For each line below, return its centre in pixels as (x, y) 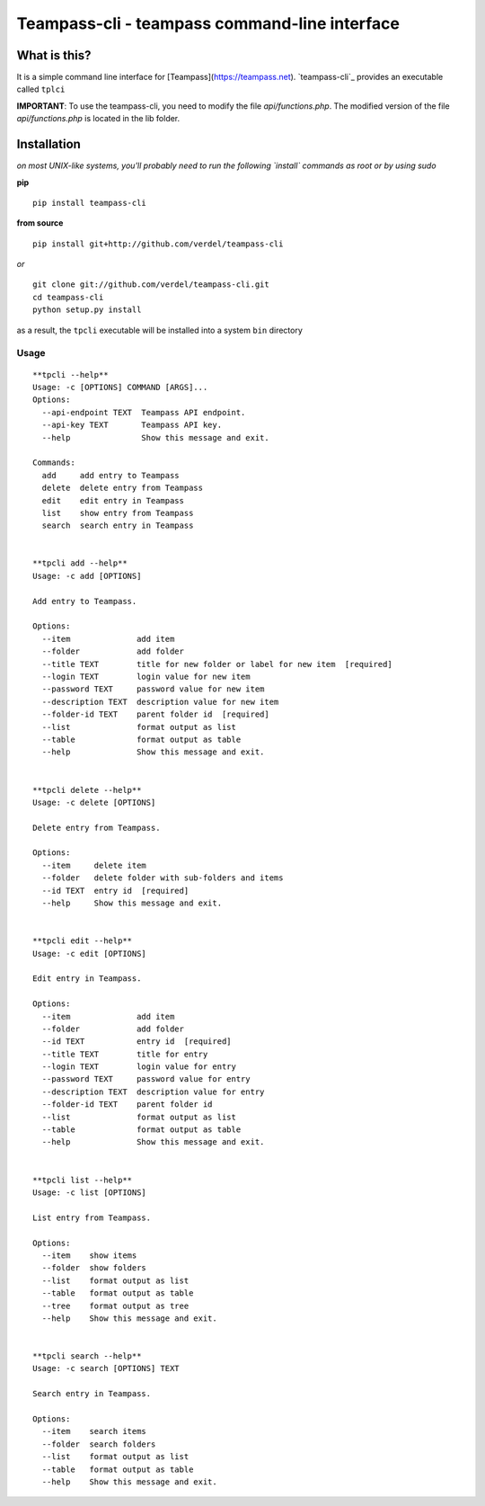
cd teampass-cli (68, 297)
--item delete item (94, 865)
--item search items (94, 1431)
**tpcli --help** (71, 374)
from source (40, 223)
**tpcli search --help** (87, 1356)
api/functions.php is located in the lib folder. (98, 119)
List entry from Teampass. (92, 1217)
